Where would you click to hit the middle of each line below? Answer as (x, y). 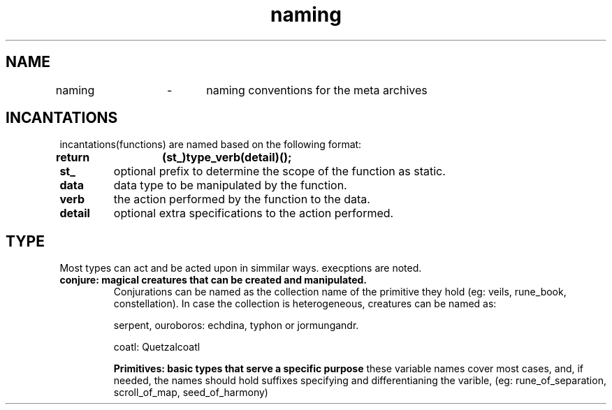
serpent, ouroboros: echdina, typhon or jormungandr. (236, 325)
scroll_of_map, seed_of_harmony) (191, 393)
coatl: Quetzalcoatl (157, 347)
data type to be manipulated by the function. (230, 185)
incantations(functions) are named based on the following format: (211, 145)
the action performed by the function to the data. (242, 199)
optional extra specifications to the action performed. (254, 213)
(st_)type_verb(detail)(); (227, 158)
